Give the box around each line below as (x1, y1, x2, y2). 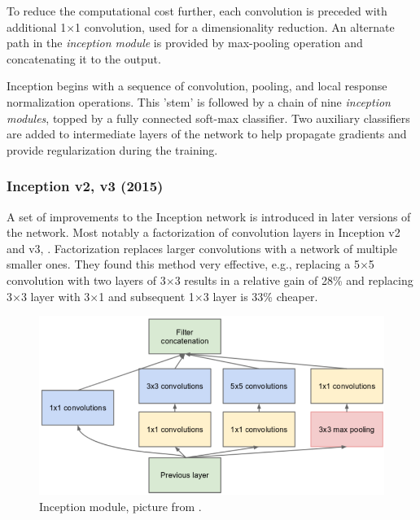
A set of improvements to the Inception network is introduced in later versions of (7, 208, 411, 225)
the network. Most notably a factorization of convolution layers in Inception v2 (7, 224, 400, 241)
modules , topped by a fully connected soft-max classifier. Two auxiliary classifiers (7, 109, 410, 126)
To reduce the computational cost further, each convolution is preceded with (7, 2, 387, 19)
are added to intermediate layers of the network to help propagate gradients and (7, 125, 407, 142)
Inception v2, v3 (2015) (7, 176, 164, 196)
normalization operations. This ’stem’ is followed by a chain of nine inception (7, 93, 391, 110)
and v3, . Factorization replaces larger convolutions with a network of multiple (7, 239, 398, 256)
